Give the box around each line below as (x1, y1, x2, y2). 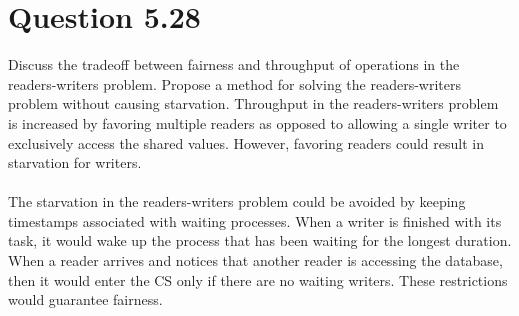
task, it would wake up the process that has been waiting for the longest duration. (8, 230, 512, 251)
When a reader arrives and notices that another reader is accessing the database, (8, 250, 503, 271)
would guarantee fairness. (8, 289, 163, 310)
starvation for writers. (8, 152, 142, 173)
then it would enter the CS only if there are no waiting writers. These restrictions (8, 269, 508, 290)
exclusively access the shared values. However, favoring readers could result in (8, 132, 484, 153)
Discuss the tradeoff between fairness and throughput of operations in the (8, 54, 460, 75)
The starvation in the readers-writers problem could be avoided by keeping (8, 191, 466, 212)
